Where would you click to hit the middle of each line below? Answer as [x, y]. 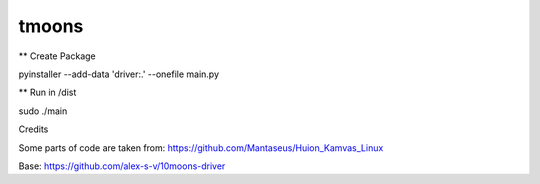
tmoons [51, 26]
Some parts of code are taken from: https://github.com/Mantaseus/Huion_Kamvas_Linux [201, 147]
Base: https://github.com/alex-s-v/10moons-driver [122, 166]
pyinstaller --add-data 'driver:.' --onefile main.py [119, 74]
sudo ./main [43, 111]
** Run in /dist [47, 92]
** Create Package [57, 56]
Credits [33, 129]
